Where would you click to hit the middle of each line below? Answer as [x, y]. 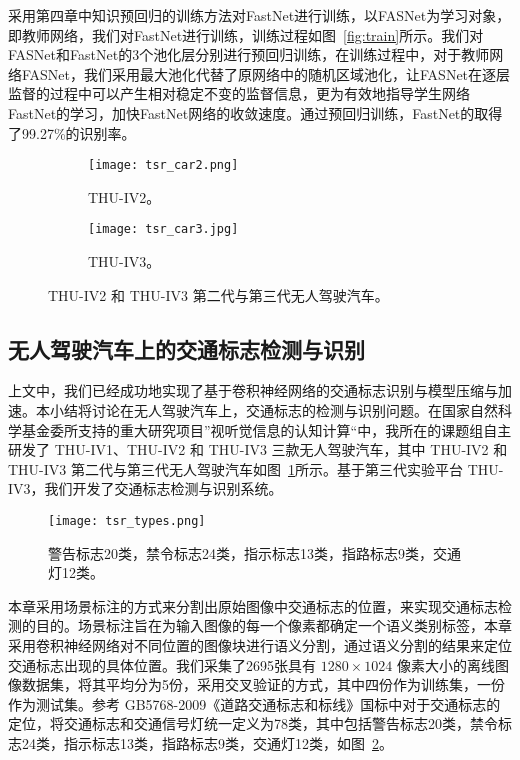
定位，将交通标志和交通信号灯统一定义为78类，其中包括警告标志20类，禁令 [253, 723]
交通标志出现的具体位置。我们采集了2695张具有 [162, 664]
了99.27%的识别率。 [72, 132]
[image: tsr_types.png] [127, 521]
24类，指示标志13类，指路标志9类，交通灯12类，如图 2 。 [207, 743]
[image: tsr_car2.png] [163, 165]
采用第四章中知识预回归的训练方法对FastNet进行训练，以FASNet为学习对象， [259, 15]
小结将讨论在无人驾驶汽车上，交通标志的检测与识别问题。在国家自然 [273, 410]
